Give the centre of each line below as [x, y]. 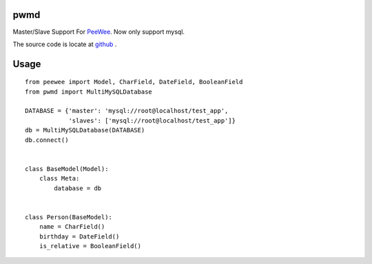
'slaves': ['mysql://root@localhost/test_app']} [152, 120]
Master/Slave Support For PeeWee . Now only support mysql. [99, 32]
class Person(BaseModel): [69, 217]
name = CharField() [72, 227]
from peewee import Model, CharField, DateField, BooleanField [134, 82]
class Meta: [59, 179]
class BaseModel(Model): [67, 169]
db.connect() [47, 140]
